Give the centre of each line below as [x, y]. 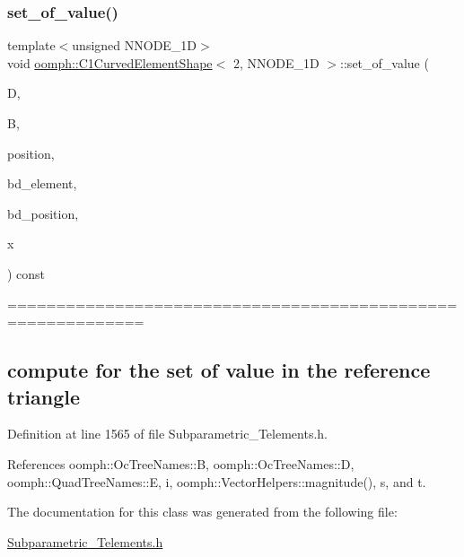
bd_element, [42, 183]
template [31, 45]
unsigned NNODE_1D [135, 45]
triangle [44, 396]
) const [26, 273]
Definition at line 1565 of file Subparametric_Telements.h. [167, 434]
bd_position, [43, 213]
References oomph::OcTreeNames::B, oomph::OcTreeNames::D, [181, 463]
